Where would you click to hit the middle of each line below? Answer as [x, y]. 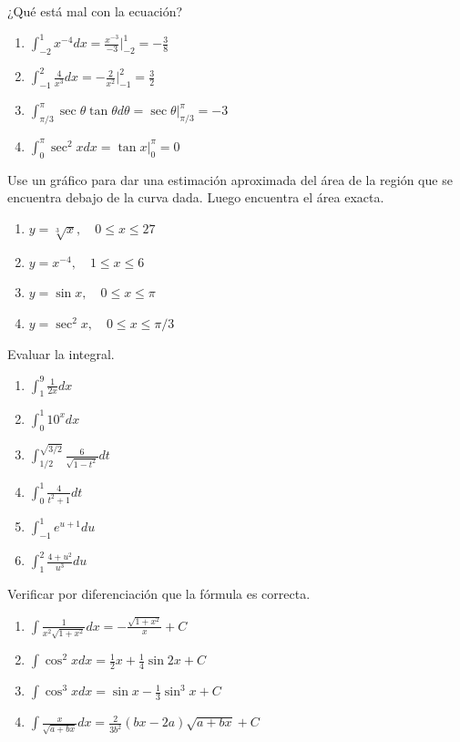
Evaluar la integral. [61, 353]
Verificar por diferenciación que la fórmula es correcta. [159, 594]
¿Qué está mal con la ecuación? [95, 11]
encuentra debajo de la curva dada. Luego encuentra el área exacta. [196, 197]
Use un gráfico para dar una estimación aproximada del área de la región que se [230, 179]
